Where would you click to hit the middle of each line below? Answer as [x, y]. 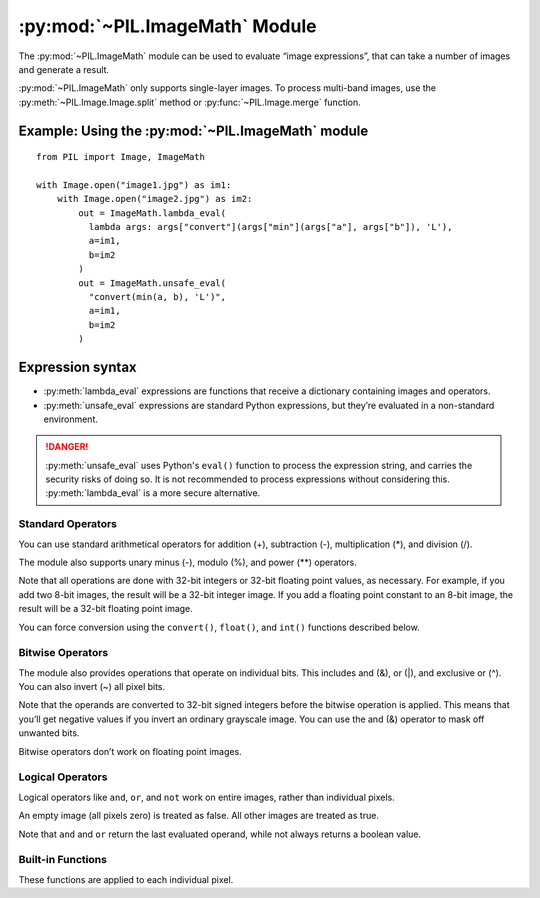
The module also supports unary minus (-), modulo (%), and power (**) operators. [187, 562]
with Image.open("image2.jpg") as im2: [154, 199]
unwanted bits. [49, 733]
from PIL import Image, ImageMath [120, 157]
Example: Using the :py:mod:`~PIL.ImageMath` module [193, 130]
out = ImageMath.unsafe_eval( [152, 283]
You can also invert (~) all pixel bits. [92, 687]
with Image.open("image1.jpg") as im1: [134, 184]
